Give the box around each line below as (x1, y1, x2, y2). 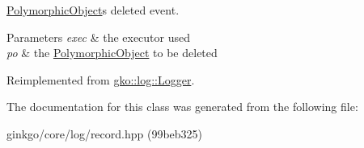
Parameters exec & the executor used (6, 28, 191, 45)
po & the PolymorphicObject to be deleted (6, 44, 218, 61)
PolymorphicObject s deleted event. (6, 2, 180, 18)
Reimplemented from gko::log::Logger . (6, 71, 195, 88)
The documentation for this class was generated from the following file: (6, 98, 358, 115)
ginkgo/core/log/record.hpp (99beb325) (6, 125, 203, 142)
